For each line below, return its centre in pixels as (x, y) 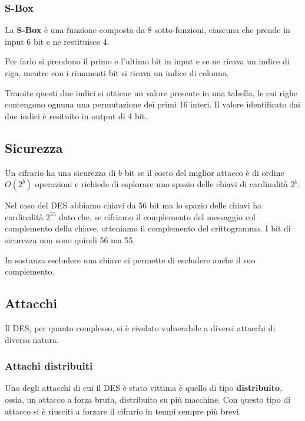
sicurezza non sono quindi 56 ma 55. (70, 239)
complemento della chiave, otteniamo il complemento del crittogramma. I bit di (148, 228)
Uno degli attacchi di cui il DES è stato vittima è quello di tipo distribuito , (143, 388)
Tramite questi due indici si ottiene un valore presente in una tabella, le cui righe (151, 92)
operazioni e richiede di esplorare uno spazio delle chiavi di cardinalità (162, 184)
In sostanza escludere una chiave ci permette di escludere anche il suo (130, 260)
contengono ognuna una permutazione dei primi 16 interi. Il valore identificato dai (152, 104)
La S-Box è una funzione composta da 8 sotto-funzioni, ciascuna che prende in (147, 30)
